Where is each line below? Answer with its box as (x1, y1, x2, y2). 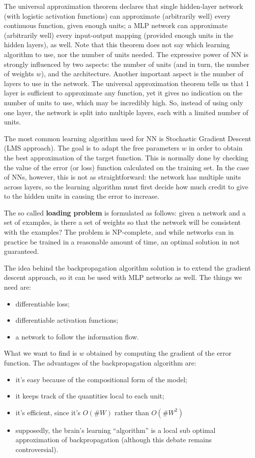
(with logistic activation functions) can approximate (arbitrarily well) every (4, 10, 231, 21)
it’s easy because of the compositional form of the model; (15, 374, 187, 384)
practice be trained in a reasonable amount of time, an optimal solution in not (4, 236, 240, 246)
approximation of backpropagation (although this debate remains (15, 434, 212, 445)
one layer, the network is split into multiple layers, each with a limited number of (4, 107, 249, 117)
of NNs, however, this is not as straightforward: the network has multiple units (4, 172, 241, 182)
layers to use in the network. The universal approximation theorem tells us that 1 (4, 78, 250, 88)
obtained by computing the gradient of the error (86, 348, 231, 358)
